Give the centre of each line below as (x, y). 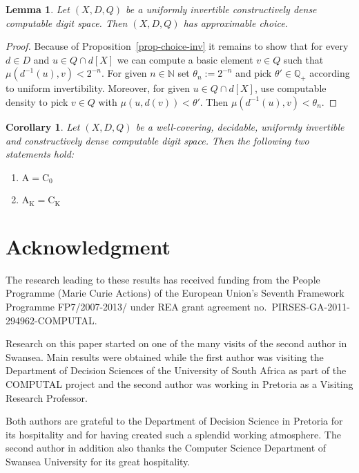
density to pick (37, 101)
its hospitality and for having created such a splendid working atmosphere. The (173, 434)
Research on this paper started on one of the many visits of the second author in (176, 343)
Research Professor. (47, 397)
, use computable (290, 88)
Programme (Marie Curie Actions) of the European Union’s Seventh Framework (175, 293)
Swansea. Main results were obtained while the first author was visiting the (165, 356)
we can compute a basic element (185, 59)
